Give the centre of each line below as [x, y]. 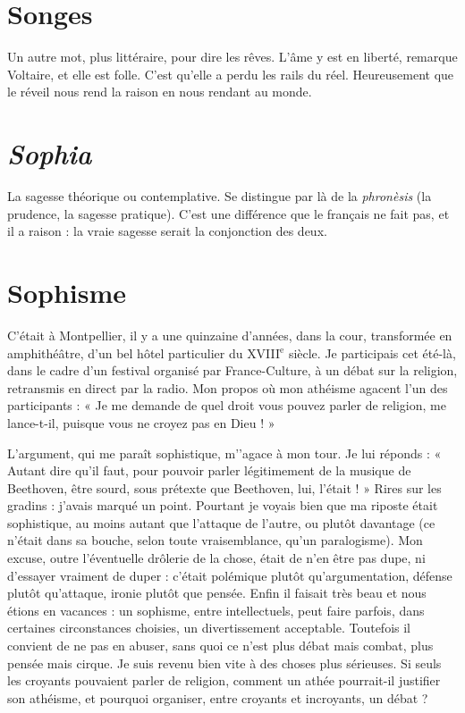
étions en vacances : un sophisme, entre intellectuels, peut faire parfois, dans [216, 610]
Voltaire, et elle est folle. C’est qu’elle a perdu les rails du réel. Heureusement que [231, 74]
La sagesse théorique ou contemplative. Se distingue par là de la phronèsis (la [220, 196]
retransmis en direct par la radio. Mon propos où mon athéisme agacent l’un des [228, 387]
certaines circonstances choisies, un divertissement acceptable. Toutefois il [209, 628]
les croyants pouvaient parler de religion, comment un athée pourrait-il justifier [224, 680]
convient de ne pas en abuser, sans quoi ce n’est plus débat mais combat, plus [220, 646]
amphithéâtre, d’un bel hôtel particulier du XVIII [144, 352]
